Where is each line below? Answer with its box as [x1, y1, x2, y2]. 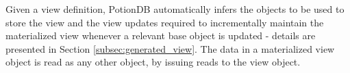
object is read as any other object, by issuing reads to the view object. [5, 55, 301, 69]
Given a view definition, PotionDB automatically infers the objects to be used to [5, 2, 345, 16]
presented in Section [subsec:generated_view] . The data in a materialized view [5, 41, 335, 55]
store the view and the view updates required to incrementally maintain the [5, 15, 324, 29]
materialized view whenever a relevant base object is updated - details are [5, 28, 316, 43]
